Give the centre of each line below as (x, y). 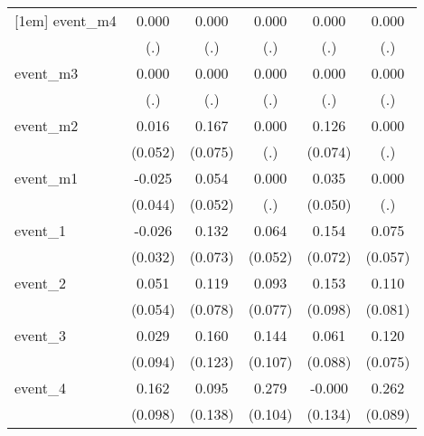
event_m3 (47, 73)
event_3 (40, 335)
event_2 (40, 283)
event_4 (40, 388)
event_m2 (47, 125)
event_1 (40, 230)
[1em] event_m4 (66, 20)
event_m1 (47, 178)
